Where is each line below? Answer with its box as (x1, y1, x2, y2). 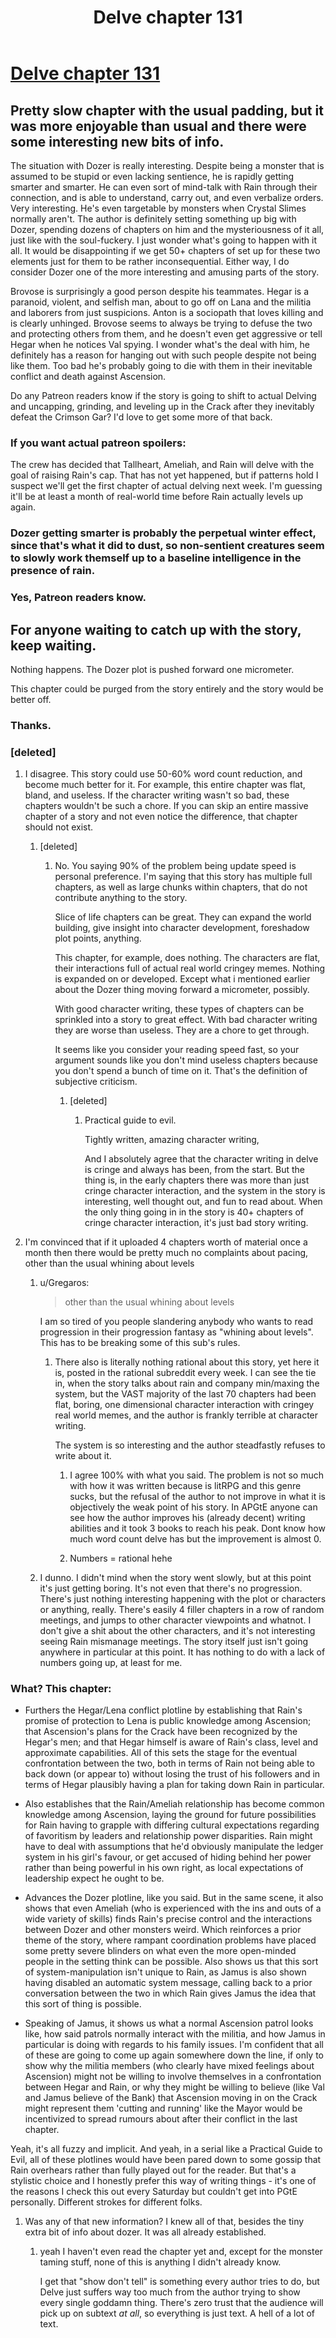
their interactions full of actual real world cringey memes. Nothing (54, 962, 326, 975)
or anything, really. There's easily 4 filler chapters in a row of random (39, 1604, 325, 1616)
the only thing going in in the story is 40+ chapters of (84, 1206, 305, 1218)
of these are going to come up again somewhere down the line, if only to (24, 2049, 325, 2061)
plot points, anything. (54, 932, 142, 945)
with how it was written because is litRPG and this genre (69, 1480, 302, 1492)
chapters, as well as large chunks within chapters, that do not (54, 881, 308, 893)
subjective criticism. (54, 1076, 138, 1088)
